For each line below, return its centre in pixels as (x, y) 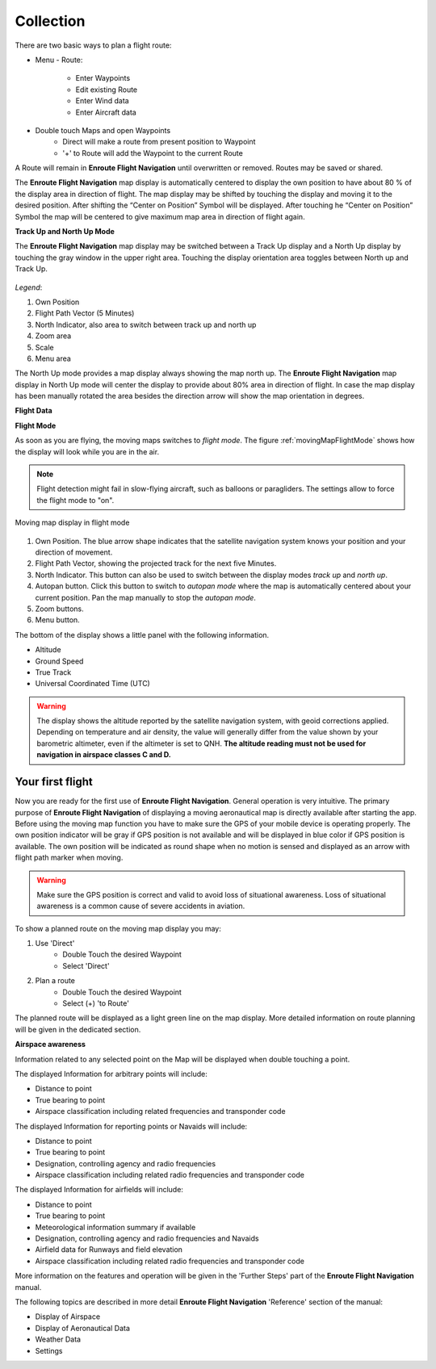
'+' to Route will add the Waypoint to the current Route (153, 153)
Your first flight (54, 782)
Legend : (29, 287)
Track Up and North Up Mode (65, 232)
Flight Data (34, 411)
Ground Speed (59, 661)
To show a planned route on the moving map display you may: (118, 928)
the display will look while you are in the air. (87, 451)
